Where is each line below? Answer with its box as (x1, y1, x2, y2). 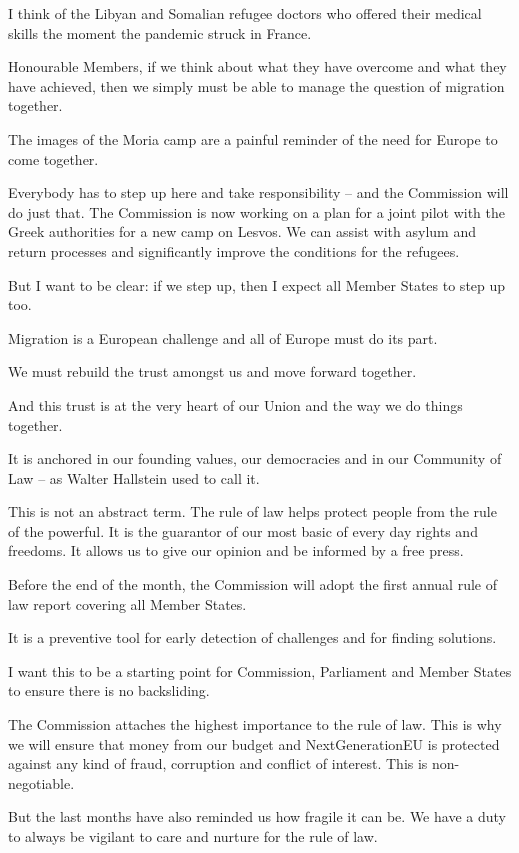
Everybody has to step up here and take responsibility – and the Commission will (8, 182, 509, 203)
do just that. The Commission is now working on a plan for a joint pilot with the (8, 201, 506, 222)
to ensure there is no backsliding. (8, 680, 210, 701)
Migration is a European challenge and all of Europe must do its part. (8, 327, 438, 348)
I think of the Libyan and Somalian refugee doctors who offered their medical (8, 3, 482, 23)
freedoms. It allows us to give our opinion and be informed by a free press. (8, 540, 464, 561)
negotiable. (8, 772, 75, 793)
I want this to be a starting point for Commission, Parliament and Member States (8, 660, 512, 681)
